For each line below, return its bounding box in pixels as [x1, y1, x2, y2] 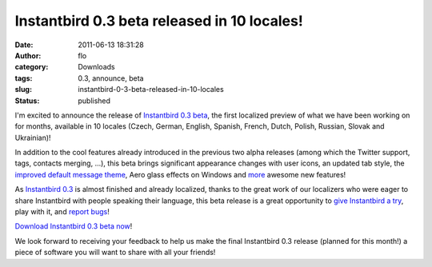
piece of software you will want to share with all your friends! [14, 248, 216, 257]
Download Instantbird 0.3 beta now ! [14, 221, 133, 231]
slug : [14, 85, 32, 94]
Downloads [78, 62, 115, 72]
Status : [14, 96, 40, 106]
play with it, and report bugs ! [14, 207, 110, 217]
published [78, 96, 111, 106]
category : [14, 62, 49, 72]
